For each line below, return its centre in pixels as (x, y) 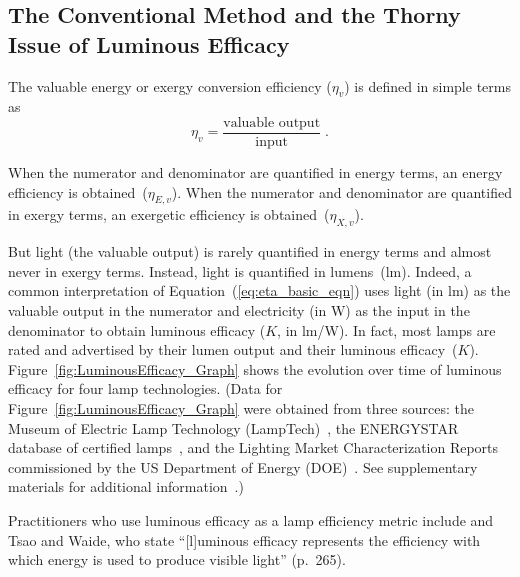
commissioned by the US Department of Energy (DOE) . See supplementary (243, 466)
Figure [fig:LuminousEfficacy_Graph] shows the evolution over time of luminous (255, 368)
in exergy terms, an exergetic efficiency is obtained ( (169, 214)
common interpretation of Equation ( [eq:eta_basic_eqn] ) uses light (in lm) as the (259, 290)
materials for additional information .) (126, 486)
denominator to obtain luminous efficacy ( (137, 329)
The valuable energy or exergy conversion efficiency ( (170, 85)
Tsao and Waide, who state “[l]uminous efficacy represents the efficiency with (244, 539)
